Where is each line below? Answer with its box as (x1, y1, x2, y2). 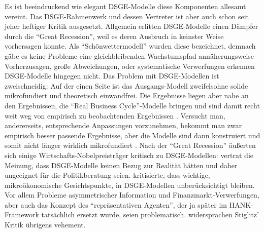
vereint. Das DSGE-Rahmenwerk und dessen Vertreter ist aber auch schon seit (5, 11, 249, 21)
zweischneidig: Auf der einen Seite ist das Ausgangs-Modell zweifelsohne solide (5, 80, 248, 91)
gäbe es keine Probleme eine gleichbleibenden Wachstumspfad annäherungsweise (5, 50, 254, 61)
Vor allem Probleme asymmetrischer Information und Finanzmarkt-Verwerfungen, (5, 189, 259, 200)
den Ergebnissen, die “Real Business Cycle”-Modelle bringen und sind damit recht (5, 100, 260, 110)
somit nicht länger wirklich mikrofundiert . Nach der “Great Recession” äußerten (5, 140, 256, 150)
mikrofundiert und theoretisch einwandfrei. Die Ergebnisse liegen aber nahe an (5, 90, 249, 101)
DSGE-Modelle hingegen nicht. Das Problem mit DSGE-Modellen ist (5, 70, 219, 81)
